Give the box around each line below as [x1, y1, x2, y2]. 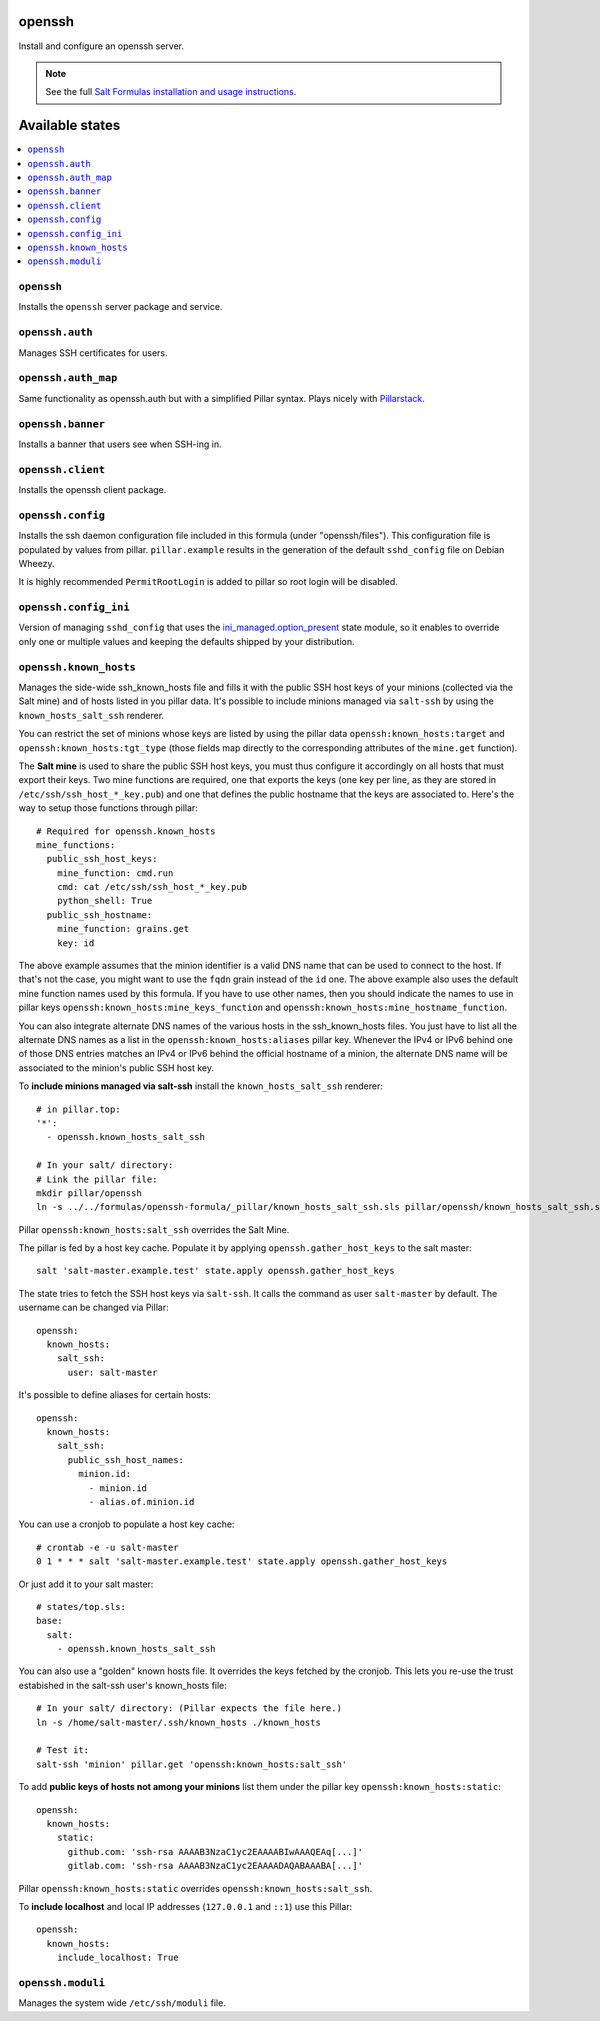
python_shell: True [56, 895, 153, 907]
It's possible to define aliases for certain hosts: [18, 1389, 212, 1401]
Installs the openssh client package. [18, 484, 167, 496]
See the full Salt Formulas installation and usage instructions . [45, 86, 297, 98]
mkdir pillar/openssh [36, 1187, 142, 1199]
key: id [56, 937, 95, 949]
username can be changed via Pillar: [18, 1301, 169, 1314]
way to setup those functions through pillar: [18, 802, 199, 814]
